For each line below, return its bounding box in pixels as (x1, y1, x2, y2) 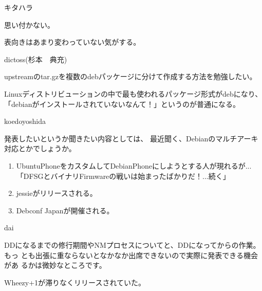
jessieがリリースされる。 (16, 188, 97, 198)
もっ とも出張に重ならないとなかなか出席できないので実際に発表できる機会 (4, 249, 258, 260)
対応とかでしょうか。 (4, 143, 76, 154)
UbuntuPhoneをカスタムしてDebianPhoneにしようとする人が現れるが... (16, 160, 252, 171)
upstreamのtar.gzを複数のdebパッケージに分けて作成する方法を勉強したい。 (4, 71, 257, 82)
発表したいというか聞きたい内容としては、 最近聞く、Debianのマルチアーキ (4, 133, 258, 143)
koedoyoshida (4, 116, 46, 126)
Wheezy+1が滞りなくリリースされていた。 (4, 277, 145, 287)
